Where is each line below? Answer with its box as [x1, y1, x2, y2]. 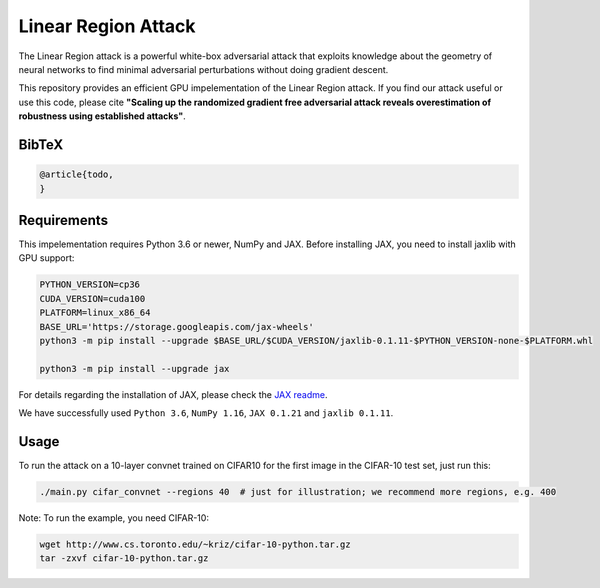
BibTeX [18, 136, 64, 153]
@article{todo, [39, 169, 114, 180]
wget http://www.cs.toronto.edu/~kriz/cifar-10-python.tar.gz [39, 538, 351, 550]
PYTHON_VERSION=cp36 [39, 279, 140, 290]
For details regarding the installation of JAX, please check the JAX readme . [18, 388, 328, 400]
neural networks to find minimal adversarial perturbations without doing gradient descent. [18, 63, 389, 75]
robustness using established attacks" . [18, 110, 186, 122]
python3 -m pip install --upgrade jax [39, 363, 230, 374]
